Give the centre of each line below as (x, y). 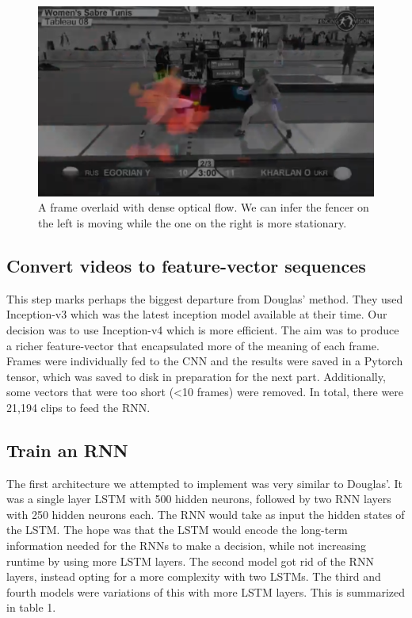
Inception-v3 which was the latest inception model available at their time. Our (197, 314)
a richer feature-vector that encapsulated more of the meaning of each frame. (193, 345)
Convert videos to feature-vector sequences (186, 265)
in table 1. (31, 607)
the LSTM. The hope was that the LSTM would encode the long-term (177, 530)
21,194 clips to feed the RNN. (78, 407)
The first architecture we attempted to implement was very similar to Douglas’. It (204, 483)
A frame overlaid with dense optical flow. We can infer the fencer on (204, 207)
